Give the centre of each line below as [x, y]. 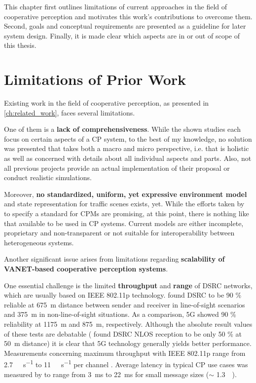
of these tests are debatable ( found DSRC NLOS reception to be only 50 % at [123, 333]
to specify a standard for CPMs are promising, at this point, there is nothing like [127, 213]
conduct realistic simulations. [48, 177]
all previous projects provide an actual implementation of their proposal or [117, 168]
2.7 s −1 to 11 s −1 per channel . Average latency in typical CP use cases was [126, 364]
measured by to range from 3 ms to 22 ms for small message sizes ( [107, 374]
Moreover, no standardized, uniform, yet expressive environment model [126, 194]
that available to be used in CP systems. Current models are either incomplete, [124, 223]
